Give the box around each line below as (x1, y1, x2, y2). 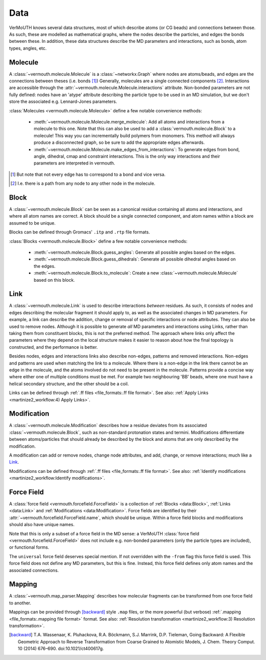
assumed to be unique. (9, 220, 56, 226)
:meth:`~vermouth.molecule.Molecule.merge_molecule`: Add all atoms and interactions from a (33, 119, 225, 125)
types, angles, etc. (9, 45, 47, 51)
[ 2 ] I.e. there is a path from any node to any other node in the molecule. (10, 180, 156, 187)
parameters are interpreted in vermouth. (33, 160, 115, 166)
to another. (9, 600, 32, 606)
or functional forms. (9, 544, 49, 550)
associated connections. (9, 567, 59, 573)
